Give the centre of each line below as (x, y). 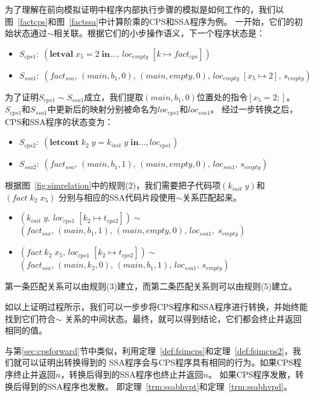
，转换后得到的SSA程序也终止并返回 (132, 374)
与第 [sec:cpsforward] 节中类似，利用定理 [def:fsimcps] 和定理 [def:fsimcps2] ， (149, 350)
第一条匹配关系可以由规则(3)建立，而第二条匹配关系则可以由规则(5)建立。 (151, 286)
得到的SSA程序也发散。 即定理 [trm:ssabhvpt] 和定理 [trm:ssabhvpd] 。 (157, 386)
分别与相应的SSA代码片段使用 (117, 197)
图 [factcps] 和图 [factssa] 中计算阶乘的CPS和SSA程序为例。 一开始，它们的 (150, 21)
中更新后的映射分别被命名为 (102, 109)
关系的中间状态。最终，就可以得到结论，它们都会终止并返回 (183, 318)
